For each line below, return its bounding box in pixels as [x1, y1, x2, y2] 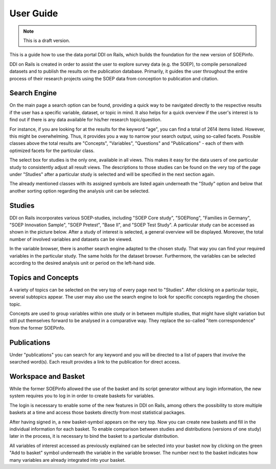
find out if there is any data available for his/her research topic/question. [9, 117, 162, 123]
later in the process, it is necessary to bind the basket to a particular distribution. [9, 433, 179, 439]
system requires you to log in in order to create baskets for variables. [9, 393, 155, 399]
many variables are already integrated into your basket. [9, 457, 126, 463]
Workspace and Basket [9, 372, 85, 381]
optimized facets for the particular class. [9, 147, 95, 154]
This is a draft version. [23, 37, 70, 44]
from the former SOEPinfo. [9, 325, 65, 331]
